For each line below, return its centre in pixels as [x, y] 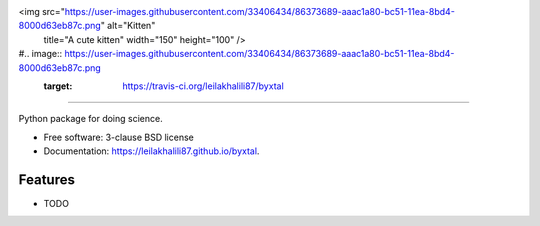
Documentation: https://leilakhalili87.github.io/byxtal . [151, 151]
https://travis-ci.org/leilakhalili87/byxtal [203, 86]
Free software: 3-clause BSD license [118, 137]
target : [58, 86]
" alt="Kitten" [128, 26]
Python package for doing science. [91, 119]
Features [46, 179]
